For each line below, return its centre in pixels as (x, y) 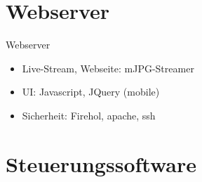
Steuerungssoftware (101, 163)
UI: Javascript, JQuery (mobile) (91, 92)
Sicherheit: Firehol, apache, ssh (89, 115)
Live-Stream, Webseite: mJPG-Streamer (108, 68)
